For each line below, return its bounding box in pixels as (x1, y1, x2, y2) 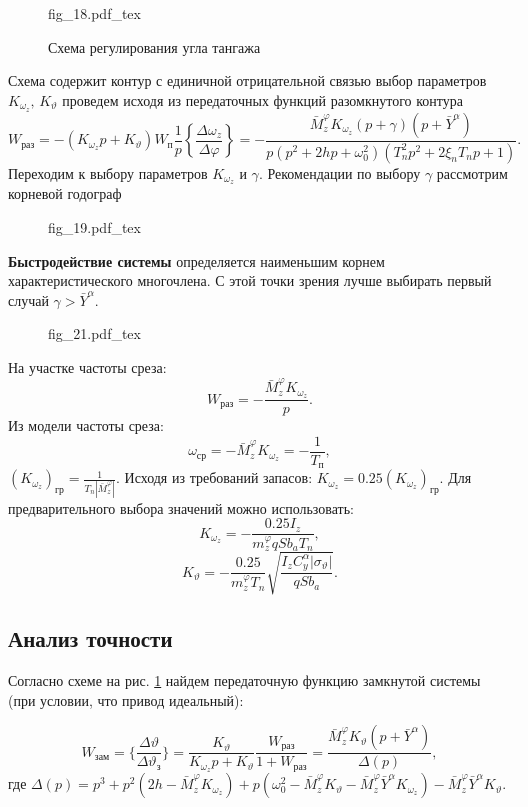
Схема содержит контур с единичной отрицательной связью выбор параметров (8, 70, 487, 91)
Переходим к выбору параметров (8, 162, 208, 183)
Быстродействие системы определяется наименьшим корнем (8, 250, 385, 271)
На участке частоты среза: (8, 356, 167, 377)
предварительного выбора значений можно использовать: (8, 497, 354, 518)
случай (8, 289, 49, 310)
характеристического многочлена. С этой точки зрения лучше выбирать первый (8, 270, 492, 291)
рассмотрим (436, 162, 508, 183)
